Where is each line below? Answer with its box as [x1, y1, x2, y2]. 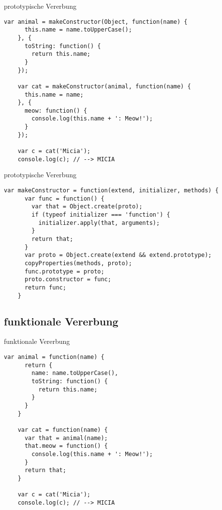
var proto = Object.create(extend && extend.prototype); [24, 252, 212, 259]
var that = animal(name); [24, 434, 108, 442]
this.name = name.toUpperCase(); [24, 26, 132, 34]
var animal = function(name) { [4, 353, 104, 360]
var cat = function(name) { [17, 426, 108, 433]
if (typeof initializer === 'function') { [31, 211, 170, 218]
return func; [24, 284, 66, 291]
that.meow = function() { [24, 442, 108, 450]
